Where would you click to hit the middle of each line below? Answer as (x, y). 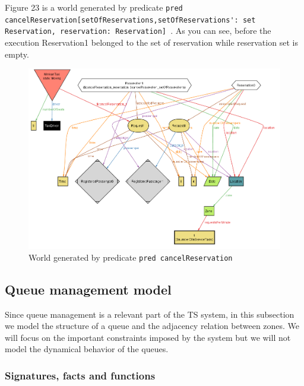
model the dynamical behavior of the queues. (87, 349)
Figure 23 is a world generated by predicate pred (94, 7)
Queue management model (88, 289)
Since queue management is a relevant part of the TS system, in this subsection (150, 314)
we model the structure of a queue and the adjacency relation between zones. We (152, 326)
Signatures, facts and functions (80, 375)
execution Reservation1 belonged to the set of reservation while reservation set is (151, 42)
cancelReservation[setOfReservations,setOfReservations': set (130, 20)
